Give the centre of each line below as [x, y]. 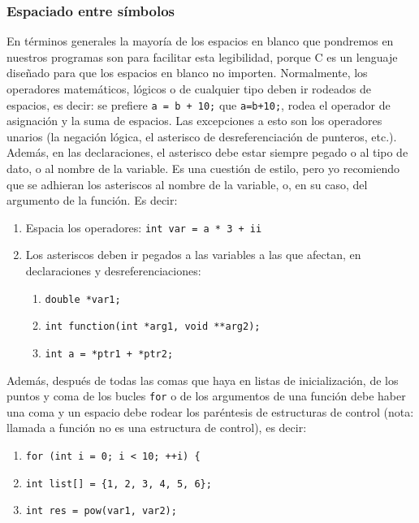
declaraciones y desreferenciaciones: [113, 271]
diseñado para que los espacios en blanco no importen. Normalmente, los [187, 73]
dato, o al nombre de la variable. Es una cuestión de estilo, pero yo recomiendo [203, 169]
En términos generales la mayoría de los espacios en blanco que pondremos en [200, 41]
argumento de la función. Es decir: [92, 200]
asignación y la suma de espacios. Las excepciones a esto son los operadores [194, 121]
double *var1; [83, 299]
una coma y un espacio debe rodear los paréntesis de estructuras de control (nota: [210, 411]
